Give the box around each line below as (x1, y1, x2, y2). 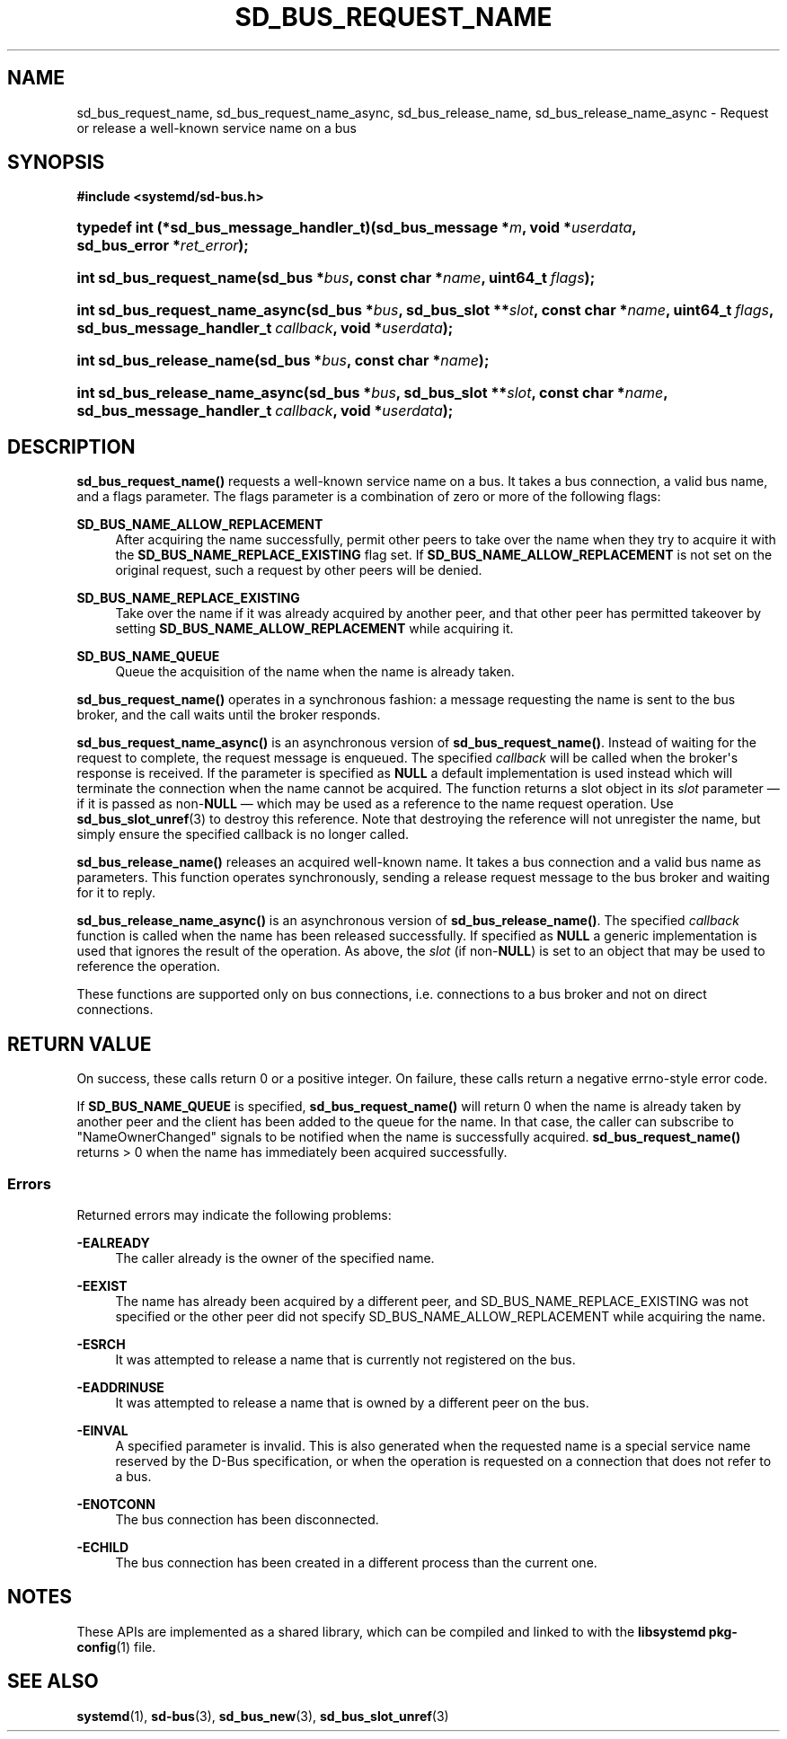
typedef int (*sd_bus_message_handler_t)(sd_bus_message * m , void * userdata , (76, 218, 637, 237)
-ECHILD (76, 1539, 129, 1555)
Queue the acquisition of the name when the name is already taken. (115, 664, 515, 680)
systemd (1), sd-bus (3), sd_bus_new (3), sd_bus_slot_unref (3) (76, 1708, 449, 1724)
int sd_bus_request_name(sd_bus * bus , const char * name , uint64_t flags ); (76, 269, 596, 287)
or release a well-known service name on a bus (76, 119, 357, 136)
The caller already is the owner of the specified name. (115, 1249, 435, 1266)
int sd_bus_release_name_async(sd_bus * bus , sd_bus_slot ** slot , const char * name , (76, 384, 668, 402)
